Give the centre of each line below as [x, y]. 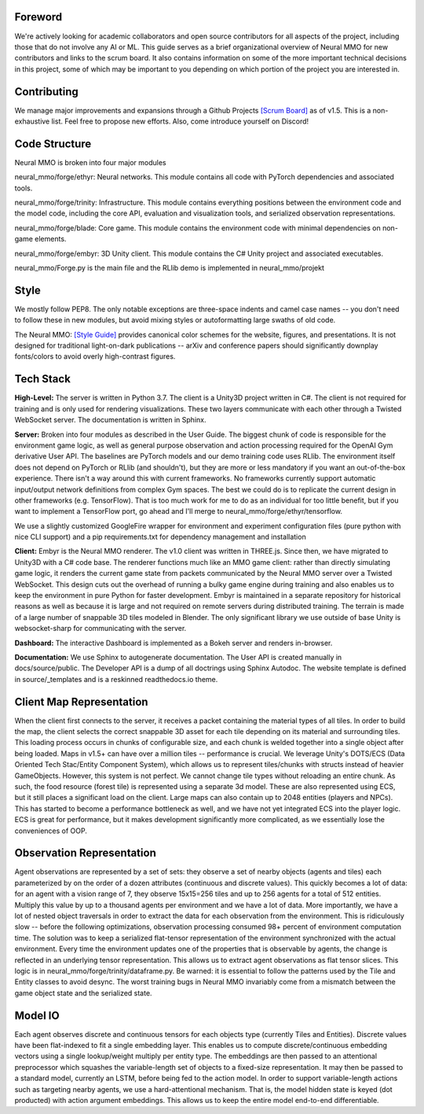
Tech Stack [42, 379]
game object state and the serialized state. [83, 993]
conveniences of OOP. [51, 831]
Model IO [37, 1015]
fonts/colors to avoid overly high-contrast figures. [95, 356]
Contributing [46, 92]
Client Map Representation [81, 701]
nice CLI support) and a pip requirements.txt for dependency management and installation [160, 537]
